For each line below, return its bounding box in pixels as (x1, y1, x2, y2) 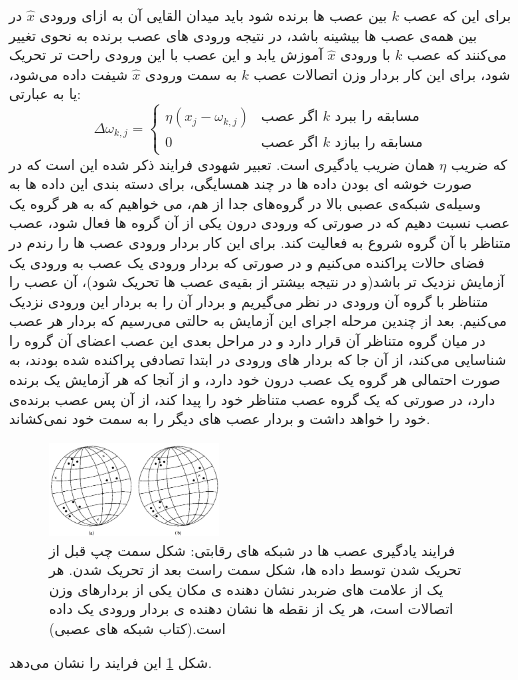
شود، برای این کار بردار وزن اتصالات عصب (253, 63, 511, 84)
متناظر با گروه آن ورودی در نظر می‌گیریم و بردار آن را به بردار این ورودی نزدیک (9, 290, 489, 311)
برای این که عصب (403, 5, 511, 25)
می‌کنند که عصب (407, 44, 507, 65)
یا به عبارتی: (9, 83, 81, 104)
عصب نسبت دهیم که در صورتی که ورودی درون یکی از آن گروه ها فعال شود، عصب (9, 212, 510, 233)
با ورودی (340, 44, 391, 65)
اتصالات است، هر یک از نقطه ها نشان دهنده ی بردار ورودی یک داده (49, 598, 454, 619)
